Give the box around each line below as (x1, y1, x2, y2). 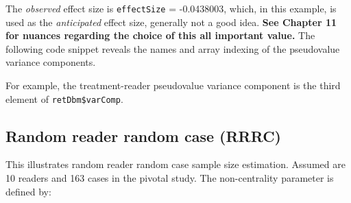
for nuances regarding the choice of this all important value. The (5, 28, 315, 43)
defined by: (5, 184, 51, 198)
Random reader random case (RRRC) (5, 125, 281, 146)
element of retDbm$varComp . (5, 91, 123, 106)
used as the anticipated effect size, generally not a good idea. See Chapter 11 (5, 14, 337, 29)
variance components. (5, 55, 96, 69)
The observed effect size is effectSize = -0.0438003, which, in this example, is (5, 1, 337, 15)
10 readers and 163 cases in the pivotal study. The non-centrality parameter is (5, 171, 334, 185)
